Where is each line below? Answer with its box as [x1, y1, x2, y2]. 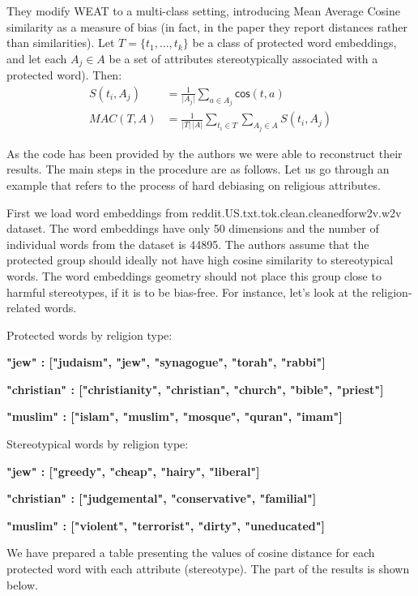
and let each [6, 49, 67, 66]
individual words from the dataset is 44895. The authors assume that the [6, 235, 369, 252]
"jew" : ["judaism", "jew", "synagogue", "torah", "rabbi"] [6, 354, 326, 371]
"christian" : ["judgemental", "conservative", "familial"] [6, 490, 317, 507]
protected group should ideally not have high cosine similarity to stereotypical [6, 251, 394, 268]
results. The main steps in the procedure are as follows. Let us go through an [6, 161, 390, 178]
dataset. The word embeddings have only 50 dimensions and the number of [6, 220, 379, 237]
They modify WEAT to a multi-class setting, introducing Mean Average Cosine [6, 2, 400, 19]
